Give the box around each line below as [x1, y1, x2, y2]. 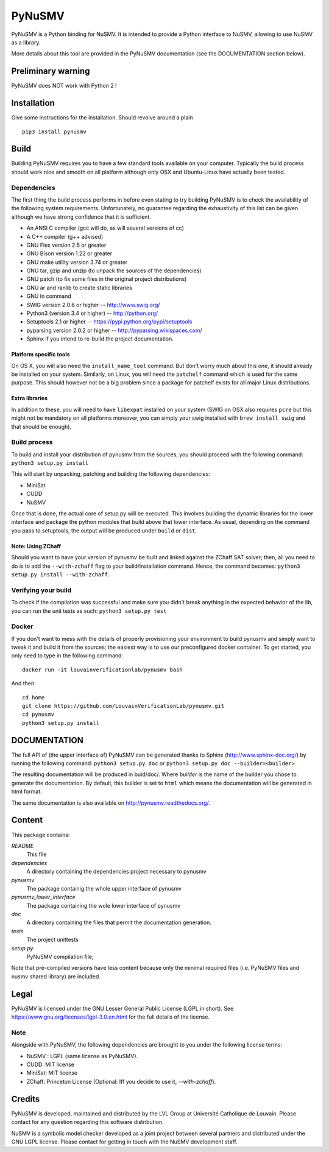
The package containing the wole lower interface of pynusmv [26, 902, 181, 909]
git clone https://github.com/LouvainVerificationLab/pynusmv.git [22, 702, 225, 710]
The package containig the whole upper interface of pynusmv [26, 885, 182, 892]
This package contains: [11, 831, 70, 838]
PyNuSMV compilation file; [26, 953, 94, 961]
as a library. [11, 38, 41, 46]
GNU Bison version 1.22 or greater [26, 250, 113, 257]
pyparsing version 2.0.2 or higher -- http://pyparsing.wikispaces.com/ [26, 327, 202, 334]
